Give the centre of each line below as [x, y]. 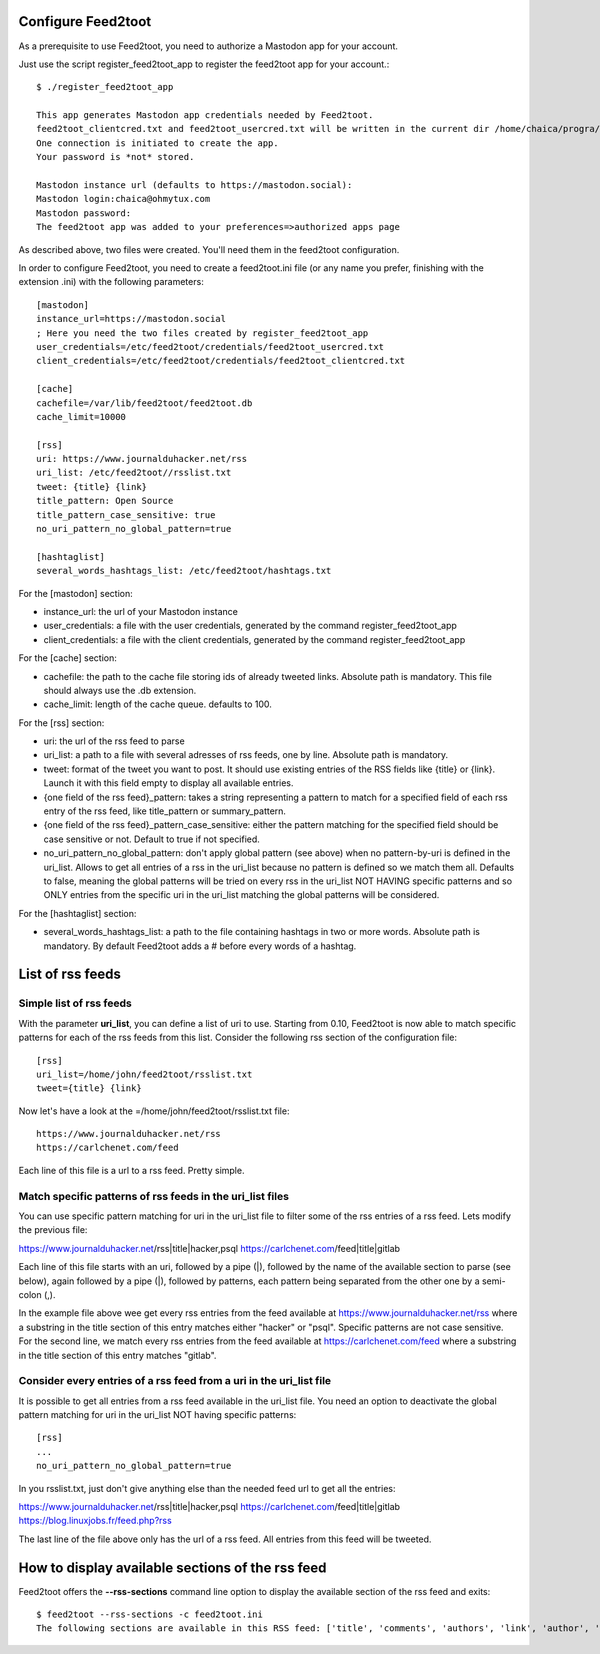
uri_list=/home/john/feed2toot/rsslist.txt [144, 1074]
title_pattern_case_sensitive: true [126, 514]
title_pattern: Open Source [105, 501]
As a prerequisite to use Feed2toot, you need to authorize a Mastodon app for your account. [208, 46]
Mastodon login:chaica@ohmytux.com [123, 199]
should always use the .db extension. [120, 690]
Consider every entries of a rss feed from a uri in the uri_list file [175, 1381]
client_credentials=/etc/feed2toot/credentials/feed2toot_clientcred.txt [221, 361]
